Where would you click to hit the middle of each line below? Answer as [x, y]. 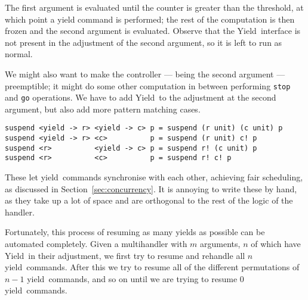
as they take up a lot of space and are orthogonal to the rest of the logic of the [149, 200]
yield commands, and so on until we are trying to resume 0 [135, 278]
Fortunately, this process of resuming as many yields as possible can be [135, 232]
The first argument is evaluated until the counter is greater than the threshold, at [154, 7]
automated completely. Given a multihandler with [96, 244]
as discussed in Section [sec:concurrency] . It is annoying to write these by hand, [151, 188]
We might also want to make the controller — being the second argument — [145, 74]
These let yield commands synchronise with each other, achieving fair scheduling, [154, 177]
